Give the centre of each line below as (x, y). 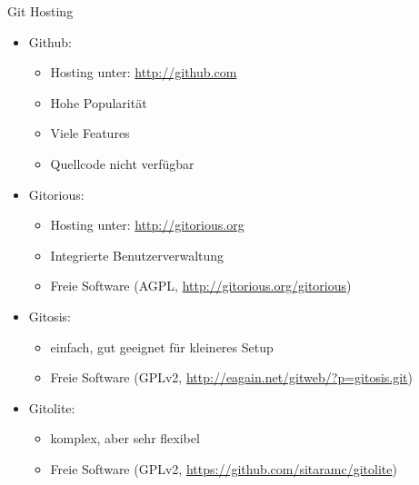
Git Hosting (40, 11)
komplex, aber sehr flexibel (125, 438)
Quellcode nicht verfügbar (122, 163)
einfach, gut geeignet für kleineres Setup (162, 346)
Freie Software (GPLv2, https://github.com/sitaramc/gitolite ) (224, 468)
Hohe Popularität (99, 102)
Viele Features (90, 133)
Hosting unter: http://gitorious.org (147, 225)
